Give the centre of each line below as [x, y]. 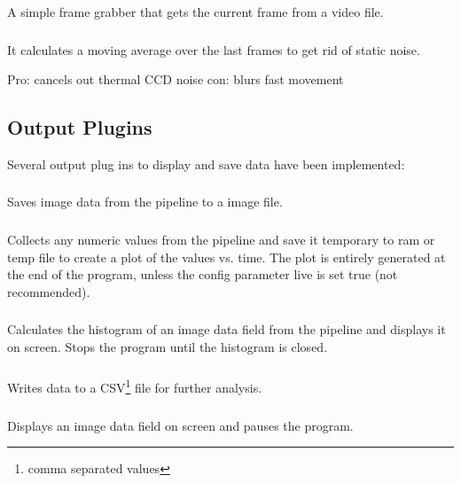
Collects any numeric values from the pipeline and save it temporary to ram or [221, 239]
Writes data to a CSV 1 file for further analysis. [135, 386]
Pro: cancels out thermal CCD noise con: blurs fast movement [176, 79]
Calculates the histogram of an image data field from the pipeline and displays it [227, 329]
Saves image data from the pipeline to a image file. [145, 202]
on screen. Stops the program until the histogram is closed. [168, 346]
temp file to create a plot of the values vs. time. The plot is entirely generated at [227, 257]
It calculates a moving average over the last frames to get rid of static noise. [214, 49]
